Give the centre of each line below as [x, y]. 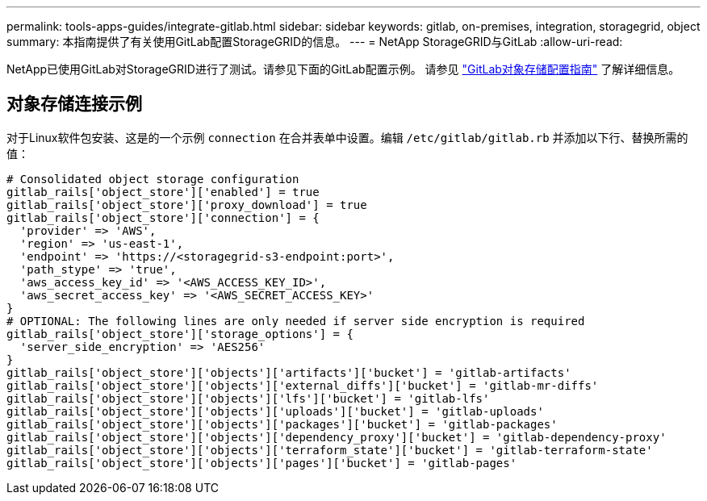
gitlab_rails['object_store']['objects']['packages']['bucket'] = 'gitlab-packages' [282, 424]
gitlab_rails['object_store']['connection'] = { [163, 217]
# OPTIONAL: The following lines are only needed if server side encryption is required [296, 321]
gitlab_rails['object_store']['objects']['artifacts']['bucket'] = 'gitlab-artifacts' [289, 372]
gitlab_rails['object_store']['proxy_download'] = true [187, 205]
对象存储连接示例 [74, 104]
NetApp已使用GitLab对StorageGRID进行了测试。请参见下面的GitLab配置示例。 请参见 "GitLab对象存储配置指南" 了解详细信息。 [343, 69]
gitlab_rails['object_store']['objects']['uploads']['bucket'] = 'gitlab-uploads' [275, 411]
